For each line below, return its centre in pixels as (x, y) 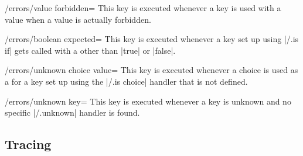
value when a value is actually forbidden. (78, 19)
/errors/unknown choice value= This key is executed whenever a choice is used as (151, 70)
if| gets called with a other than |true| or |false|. (90, 50)
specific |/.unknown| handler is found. (72, 112)
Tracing (28, 144)
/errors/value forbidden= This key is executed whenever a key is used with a (143, 8)
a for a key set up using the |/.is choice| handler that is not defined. (126, 81)
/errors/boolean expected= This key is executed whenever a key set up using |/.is (152, 39)
